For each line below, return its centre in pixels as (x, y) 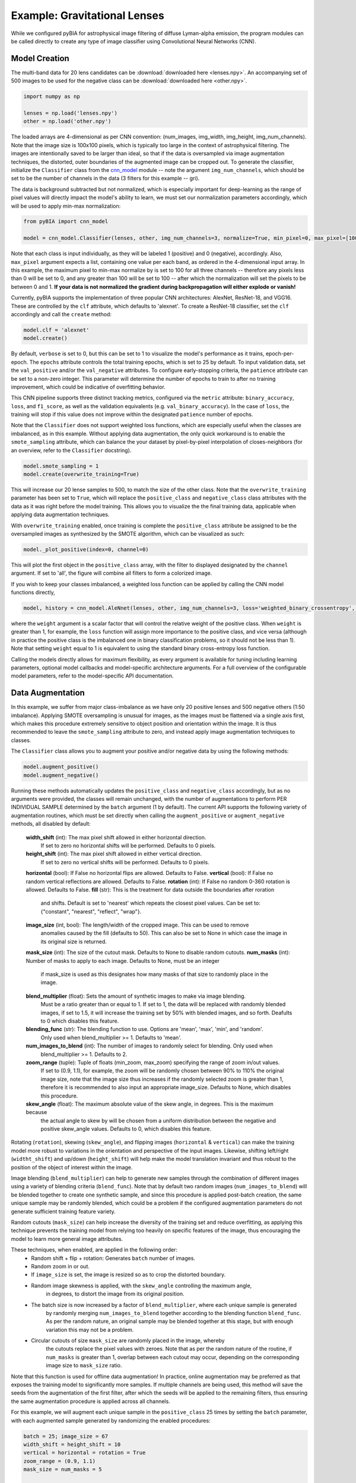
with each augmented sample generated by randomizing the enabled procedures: (111, 1420)
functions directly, (33, 593)
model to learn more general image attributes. (67, 1239)
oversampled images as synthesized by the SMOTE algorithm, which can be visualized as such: (128, 533)
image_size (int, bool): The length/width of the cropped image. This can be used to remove (137, 925)
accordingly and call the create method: (61, 314)
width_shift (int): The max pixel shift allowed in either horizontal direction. (116, 837)
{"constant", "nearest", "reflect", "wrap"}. (91, 911)
